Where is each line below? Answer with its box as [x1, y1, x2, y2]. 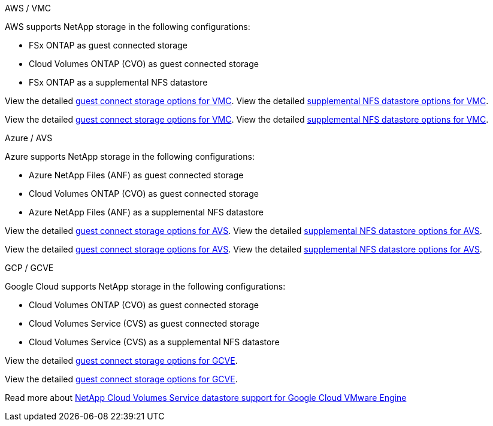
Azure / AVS [5, 133, 53, 143]
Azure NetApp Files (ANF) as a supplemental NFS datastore [29, 207, 264, 217]
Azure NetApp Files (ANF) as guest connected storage [29, 170, 244, 180]
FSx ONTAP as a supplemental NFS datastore [29, 77, 208, 87]
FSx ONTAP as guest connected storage [29, 40, 187, 50]
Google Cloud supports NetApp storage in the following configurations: [5, 281, 286, 291]
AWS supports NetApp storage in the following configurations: [5, 22, 250, 32]
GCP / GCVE [5, 263, 54, 273]
